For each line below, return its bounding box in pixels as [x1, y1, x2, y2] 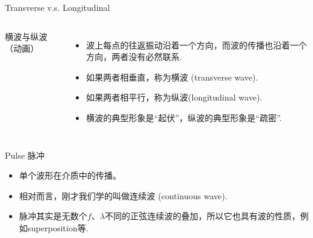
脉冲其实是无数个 [19, 210, 87, 222]
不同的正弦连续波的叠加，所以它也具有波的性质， [104, 210, 300, 222]
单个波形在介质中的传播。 [19, 169, 121, 182]
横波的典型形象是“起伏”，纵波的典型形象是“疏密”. [86, 111, 282, 124]
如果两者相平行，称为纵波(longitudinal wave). [86, 91, 263, 104]
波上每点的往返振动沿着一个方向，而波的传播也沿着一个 [86, 38, 308, 51]
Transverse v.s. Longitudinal [5, 1, 110, 13]
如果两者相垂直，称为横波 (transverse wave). [86, 70, 258, 83]
